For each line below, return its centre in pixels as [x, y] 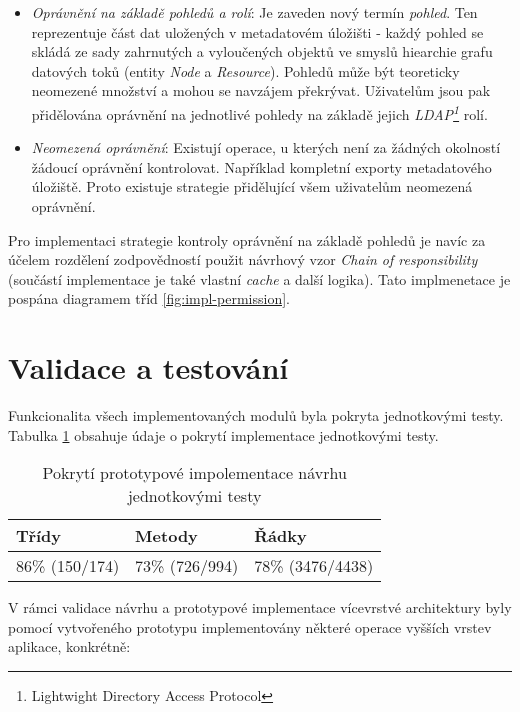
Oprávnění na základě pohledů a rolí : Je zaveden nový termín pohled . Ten [254, 12]
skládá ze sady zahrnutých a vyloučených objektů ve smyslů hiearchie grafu [262, 51]
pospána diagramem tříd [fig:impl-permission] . [149, 298]
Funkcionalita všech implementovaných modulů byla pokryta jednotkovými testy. [256, 415]
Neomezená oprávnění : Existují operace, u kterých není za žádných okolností [266, 147]
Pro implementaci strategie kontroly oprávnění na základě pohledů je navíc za [247, 239]
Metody [166, 536]
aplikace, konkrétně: [69, 646]
